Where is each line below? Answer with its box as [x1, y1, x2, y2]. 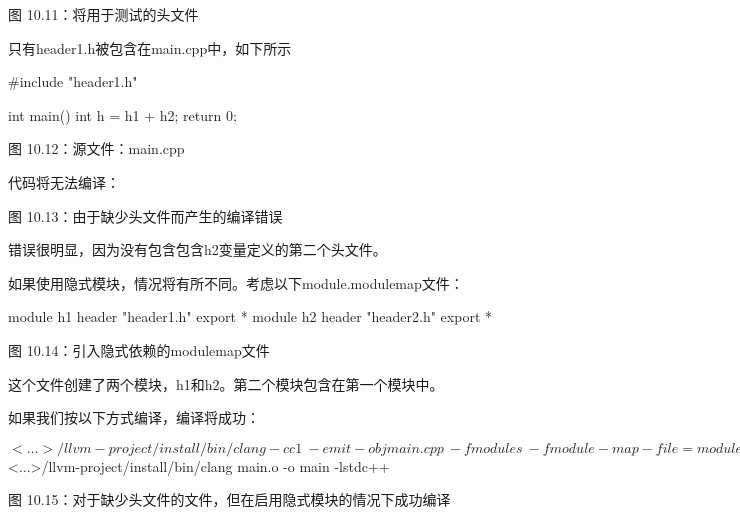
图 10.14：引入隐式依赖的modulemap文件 [8, 339, 270, 360]
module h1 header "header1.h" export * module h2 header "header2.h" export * [8, 306, 492, 327]
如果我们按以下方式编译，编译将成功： [8, 407, 260, 428]
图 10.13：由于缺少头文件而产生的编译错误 [8, 205, 283, 226]
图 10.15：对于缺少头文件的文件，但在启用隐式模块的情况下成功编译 [8, 489, 451, 510]
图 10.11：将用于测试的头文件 [8, 4, 199, 24]
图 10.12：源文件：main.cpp [8, 138, 185, 159]
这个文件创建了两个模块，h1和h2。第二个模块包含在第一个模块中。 [8, 373, 444, 394]
